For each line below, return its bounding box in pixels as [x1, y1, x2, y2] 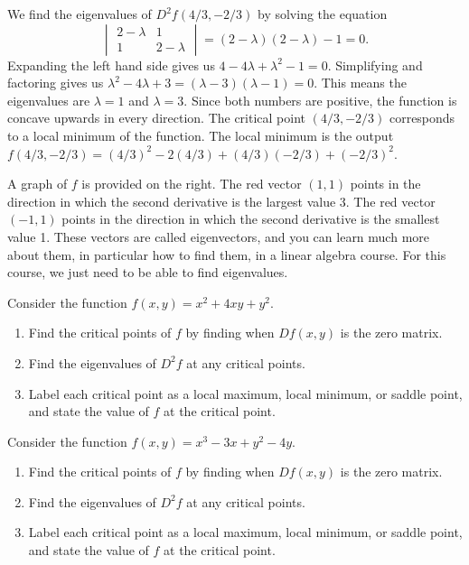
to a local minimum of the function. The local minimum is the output [7, 125, 394, 144]
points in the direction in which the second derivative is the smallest [61, 209, 440, 228]
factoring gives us [7, 73, 104, 92]
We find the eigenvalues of [7, 5, 152, 23]
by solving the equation [258, 5, 388, 23]
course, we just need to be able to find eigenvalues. [7, 263, 288, 282]
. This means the [314, 73, 407, 92]
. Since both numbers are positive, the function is [183, 90, 457, 109]
